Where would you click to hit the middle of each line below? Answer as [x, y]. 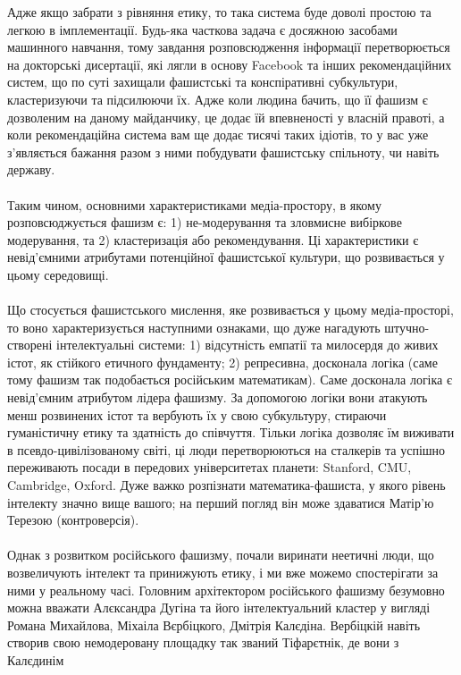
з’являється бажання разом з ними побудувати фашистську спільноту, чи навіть [223, 152]
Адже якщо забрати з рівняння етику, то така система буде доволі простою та [219, 12]
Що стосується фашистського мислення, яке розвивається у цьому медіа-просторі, [230, 310]
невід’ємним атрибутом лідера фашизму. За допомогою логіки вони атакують [218, 397]
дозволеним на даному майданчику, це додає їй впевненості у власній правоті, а [226, 117]
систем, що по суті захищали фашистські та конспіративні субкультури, [203, 82]
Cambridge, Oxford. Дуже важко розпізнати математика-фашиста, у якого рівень [226, 485]
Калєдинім [36, 659]
